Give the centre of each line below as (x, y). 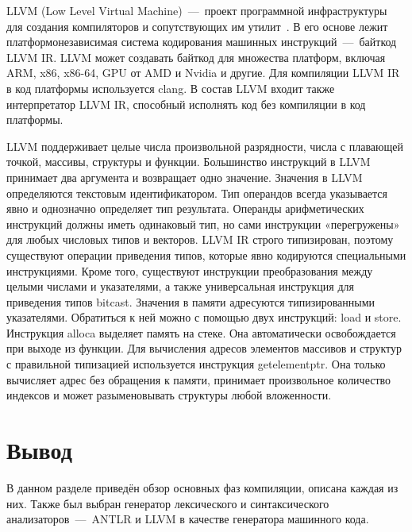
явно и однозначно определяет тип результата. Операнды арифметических (185, 208)
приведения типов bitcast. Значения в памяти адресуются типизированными (191, 301)
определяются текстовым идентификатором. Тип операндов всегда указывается (197, 193)
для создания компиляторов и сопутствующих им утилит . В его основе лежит (197, 26)
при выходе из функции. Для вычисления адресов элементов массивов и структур (204, 348)
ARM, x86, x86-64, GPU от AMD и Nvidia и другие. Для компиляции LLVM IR (203, 73)
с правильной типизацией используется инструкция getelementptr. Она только (196, 364)
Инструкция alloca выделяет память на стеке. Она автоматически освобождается (201, 332)
